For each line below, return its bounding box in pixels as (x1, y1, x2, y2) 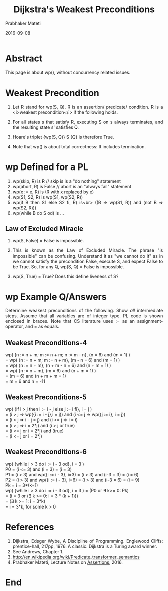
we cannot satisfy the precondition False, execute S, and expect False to (12, 258, 163, 265)
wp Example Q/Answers (5, 291, 107, 302)
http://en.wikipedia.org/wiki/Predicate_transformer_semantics (12, 554, 140, 560)
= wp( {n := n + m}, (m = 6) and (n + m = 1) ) (5, 368, 96, 374)
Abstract (5, 53, 43, 64)
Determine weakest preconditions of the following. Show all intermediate (5, 308, 163, 314)
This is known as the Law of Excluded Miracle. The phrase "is (12, 247, 163, 254)
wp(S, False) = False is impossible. (12, 238, 84, 244)
